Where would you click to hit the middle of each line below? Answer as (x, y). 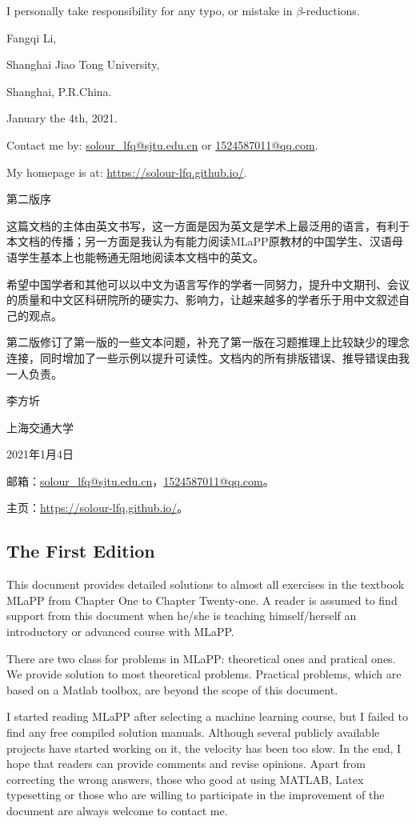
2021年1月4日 (40, 454)
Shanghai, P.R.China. (59, 91)
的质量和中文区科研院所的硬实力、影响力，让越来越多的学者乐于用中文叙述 (202, 300)
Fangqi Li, (32, 37)
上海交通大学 (40, 427)
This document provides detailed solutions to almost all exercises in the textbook (206, 584)
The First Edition (81, 551)
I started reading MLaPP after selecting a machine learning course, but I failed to (207, 716)
